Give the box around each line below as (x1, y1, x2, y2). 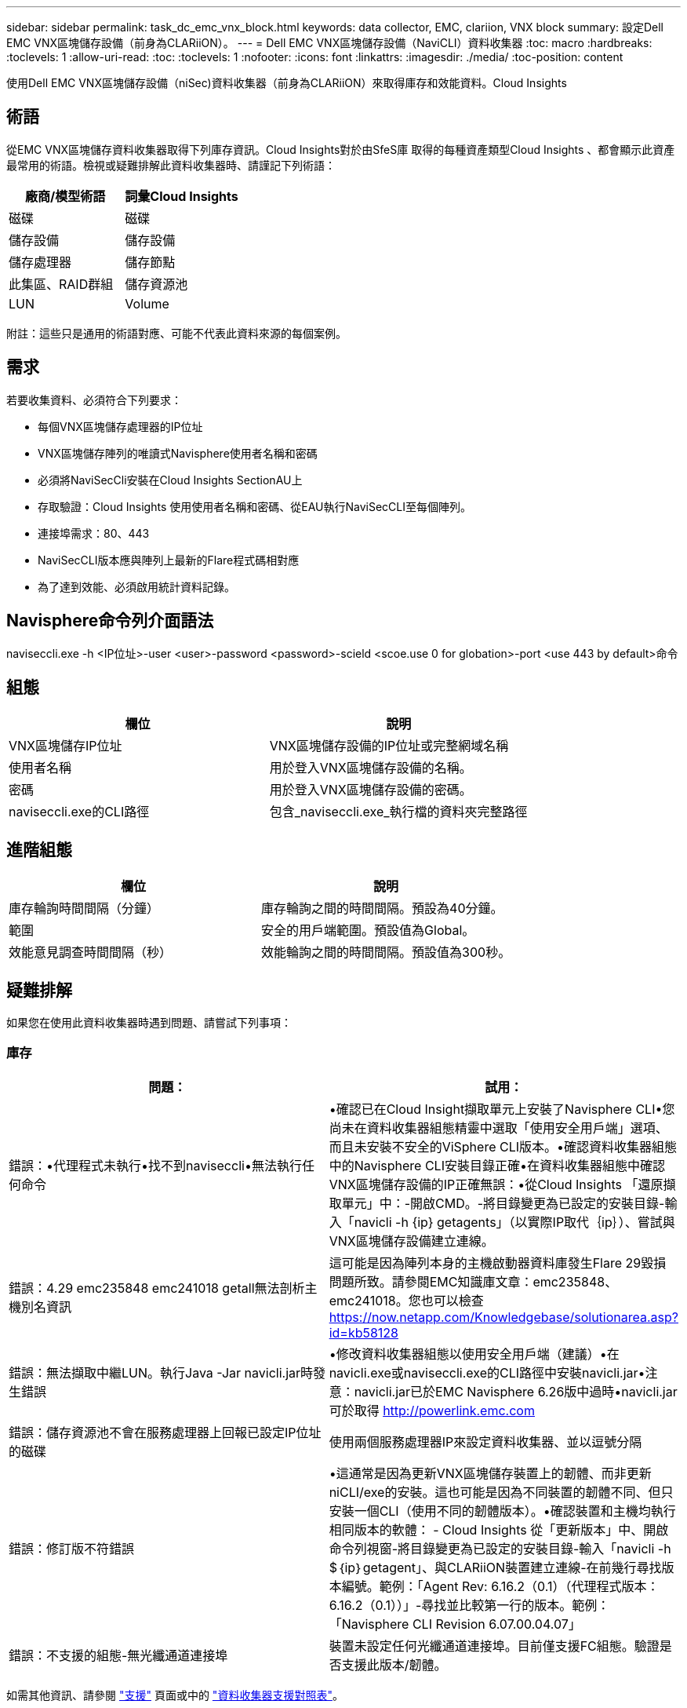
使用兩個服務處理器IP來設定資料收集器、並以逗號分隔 (329, 1433, 642, 1450)
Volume (125, 295, 169, 312)
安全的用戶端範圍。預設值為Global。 (261, 922, 475, 939)
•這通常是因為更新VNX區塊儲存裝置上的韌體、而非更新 (329, 1465, 652, 1481)
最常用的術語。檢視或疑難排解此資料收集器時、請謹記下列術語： (6, 158, 336, 172)
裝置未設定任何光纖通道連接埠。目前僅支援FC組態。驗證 (329, 1637, 660, 1654)
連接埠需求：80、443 (38, 526, 150, 540)
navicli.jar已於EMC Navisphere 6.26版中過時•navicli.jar (354, 1383, 678, 1400)
